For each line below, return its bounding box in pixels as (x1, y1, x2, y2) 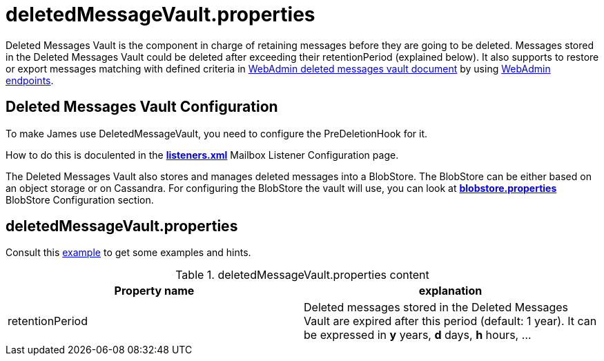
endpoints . (6, 74, 54, 86)
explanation (418, 284, 483, 298)
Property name (114, 284, 195, 298)
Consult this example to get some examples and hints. (6, 246, 251, 259)
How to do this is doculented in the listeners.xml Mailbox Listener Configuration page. (6, 148, 399, 161)
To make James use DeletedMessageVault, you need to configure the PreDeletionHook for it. (6, 127, 428, 139)
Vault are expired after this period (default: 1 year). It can (304, 314, 597, 329)
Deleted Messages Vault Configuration (6, 98, 278, 116)
